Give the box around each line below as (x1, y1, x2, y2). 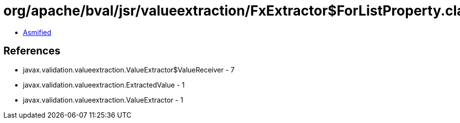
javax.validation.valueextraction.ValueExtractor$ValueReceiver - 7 (23, 65, 235, 74)
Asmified (23, 28, 52, 36)
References (3, 45, 60, 57)
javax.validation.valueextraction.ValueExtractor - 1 (23, 95, 183, 104)
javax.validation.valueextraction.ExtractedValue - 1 (23, 80, 185, 89)
